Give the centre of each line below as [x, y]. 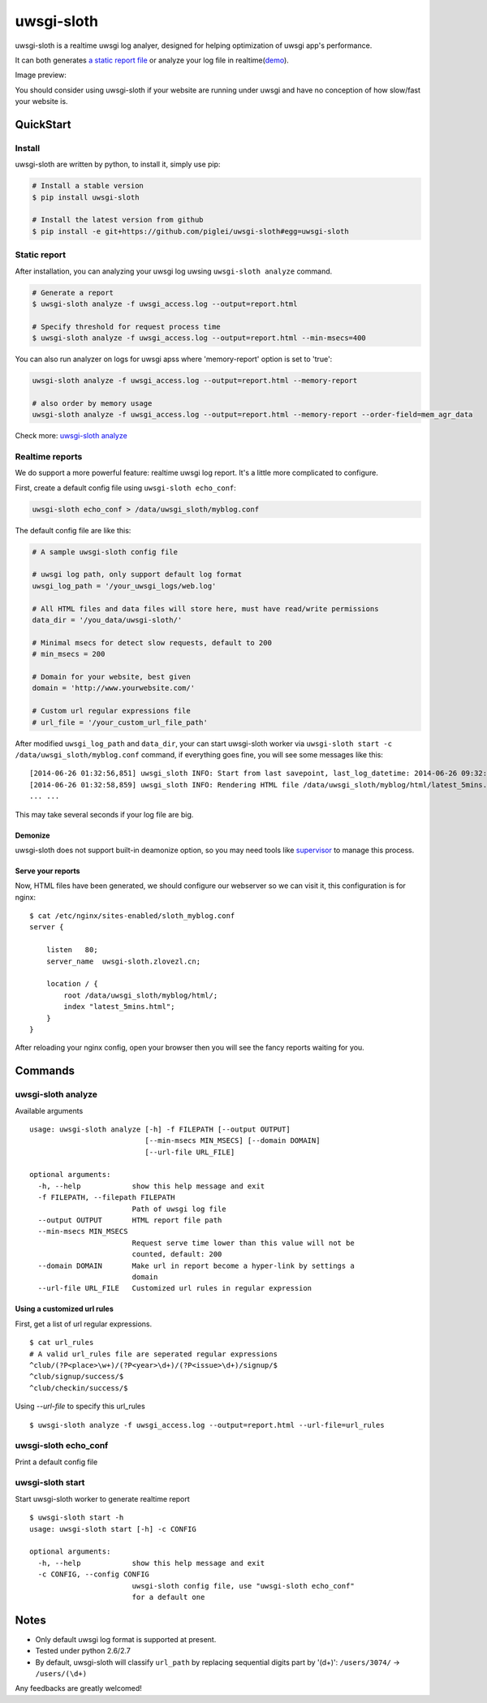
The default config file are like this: [73, 530]
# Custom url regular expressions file [111, 711]
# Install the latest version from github [118, 220]
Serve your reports [47, 871]
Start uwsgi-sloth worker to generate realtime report [102, 1498]
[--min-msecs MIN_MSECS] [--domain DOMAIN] [233, 1141]
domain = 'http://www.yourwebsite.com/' [113, 688]
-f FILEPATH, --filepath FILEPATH [106, 1198]
